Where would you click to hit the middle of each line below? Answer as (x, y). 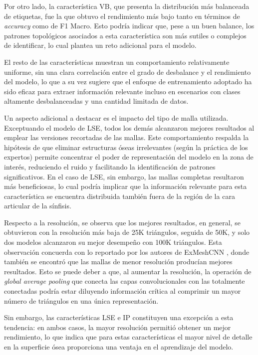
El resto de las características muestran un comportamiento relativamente (117, 62)
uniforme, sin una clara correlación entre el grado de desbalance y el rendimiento (128, 72)
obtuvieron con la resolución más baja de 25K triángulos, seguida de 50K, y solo (127, 232)
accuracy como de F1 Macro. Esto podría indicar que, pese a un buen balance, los (129, 26)
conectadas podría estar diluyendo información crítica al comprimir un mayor (123, 291)
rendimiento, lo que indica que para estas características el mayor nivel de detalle (128, 337)
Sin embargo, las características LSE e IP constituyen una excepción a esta (119, 317)
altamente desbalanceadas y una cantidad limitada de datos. (96, 101)
